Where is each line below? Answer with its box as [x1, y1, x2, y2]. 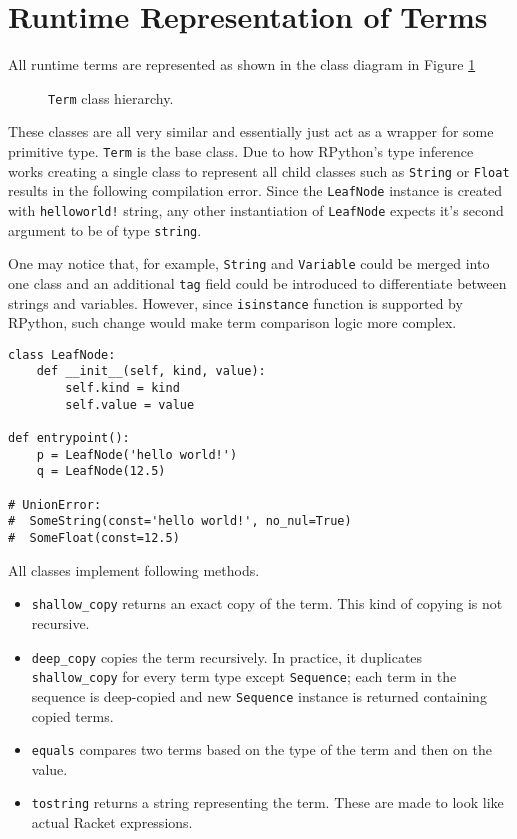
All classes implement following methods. [8, 559, 260, 580]
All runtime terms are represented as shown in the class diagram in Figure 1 [8, 54, 476, 75]
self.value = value [65, 397, 195, 412]
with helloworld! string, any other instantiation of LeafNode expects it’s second [8, 199, 504, 220]
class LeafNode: [8, 347, 116, 362]
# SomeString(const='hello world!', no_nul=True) [8, 514, 352, 529]
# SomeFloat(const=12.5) [8, 531, 180, 546]
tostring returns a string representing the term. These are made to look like [31, 792, 504, 813]
